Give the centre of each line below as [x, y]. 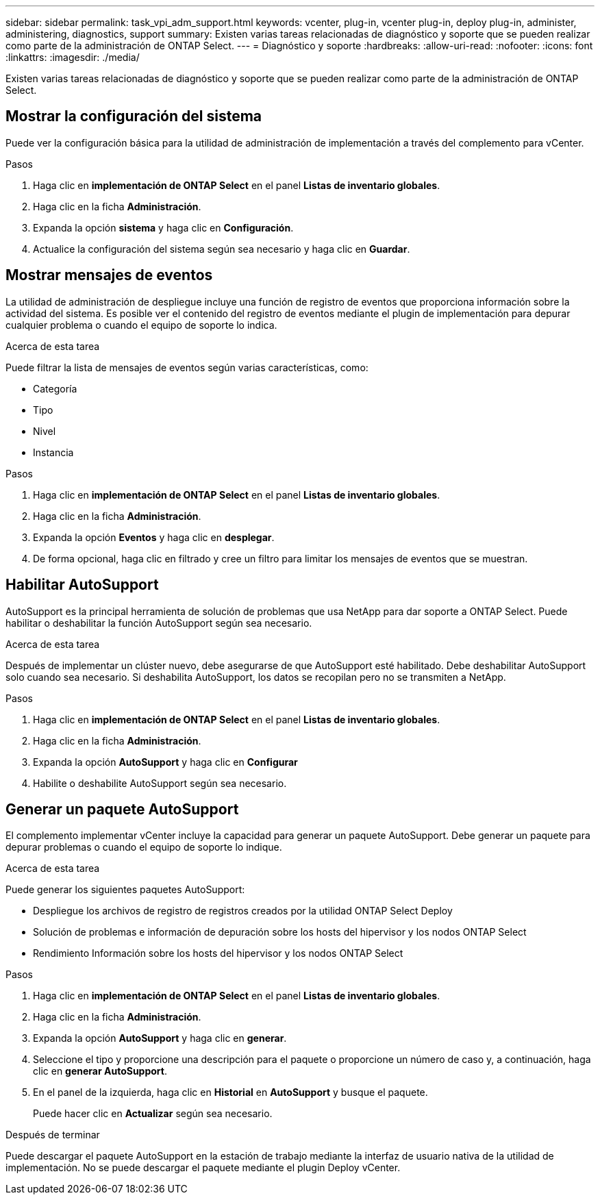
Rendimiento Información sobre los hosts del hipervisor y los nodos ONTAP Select [218, 953]
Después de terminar [53, 1135]
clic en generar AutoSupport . [100, 1071]
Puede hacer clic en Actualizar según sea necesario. [153, 1114]
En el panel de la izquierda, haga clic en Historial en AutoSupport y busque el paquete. [230, 1092]
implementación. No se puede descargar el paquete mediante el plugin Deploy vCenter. [203, 1168]
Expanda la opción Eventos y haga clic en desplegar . [154, 537]
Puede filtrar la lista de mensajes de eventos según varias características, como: [187, 367]
